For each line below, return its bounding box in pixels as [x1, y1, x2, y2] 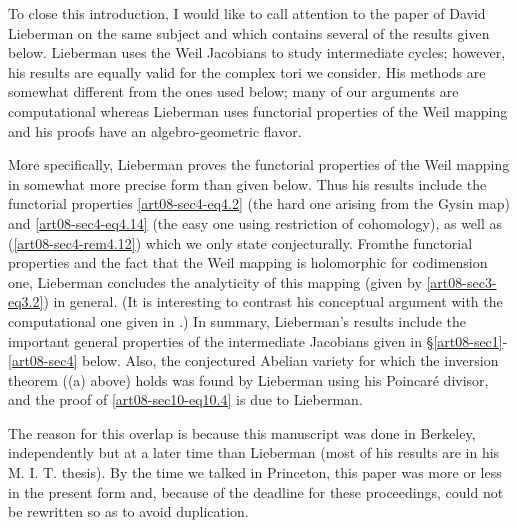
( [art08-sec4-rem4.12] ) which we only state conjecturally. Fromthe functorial [8, 232, 473, 253]
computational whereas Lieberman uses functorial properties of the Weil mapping [8, 100, 508, 121]
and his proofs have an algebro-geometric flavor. [8, 120, 302, 141]
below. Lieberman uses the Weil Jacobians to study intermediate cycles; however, [8, 42, 506, 63]
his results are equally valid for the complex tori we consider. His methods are [8, 61, 486, 82]
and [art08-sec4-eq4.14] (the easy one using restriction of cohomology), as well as [8, 212, 503, 233]
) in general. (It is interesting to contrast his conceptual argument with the [43, 291, 503, 312]
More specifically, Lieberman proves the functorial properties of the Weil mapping [8, 154, 510, 175]
